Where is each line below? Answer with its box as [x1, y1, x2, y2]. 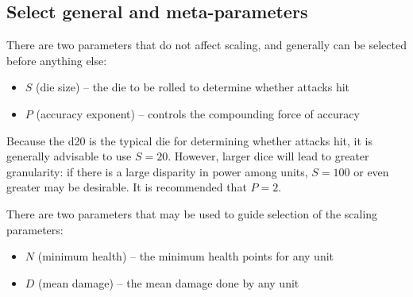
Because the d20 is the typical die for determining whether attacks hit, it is [6, 132, 373, 148]
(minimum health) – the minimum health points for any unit [37, 248, 334, 264]
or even [353, 163, 389, 179]
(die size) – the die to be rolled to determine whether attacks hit [36, 79, 350, 95]
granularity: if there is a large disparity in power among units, [6, 163, 308, 179]
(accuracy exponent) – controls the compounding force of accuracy [36, 105, 360, 121]
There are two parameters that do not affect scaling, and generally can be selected [6, 37, 407, 53]
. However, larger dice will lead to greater [168, 148, 369, 164]
